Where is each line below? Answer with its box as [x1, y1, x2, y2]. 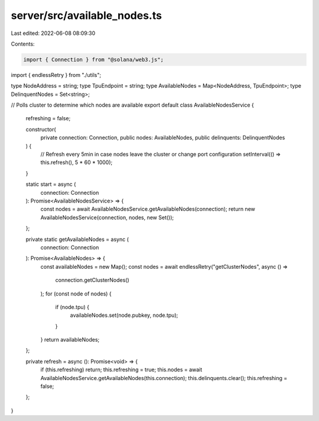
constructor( [25, 126, 56, 133]
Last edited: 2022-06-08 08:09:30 [11, 30, 96, 37]
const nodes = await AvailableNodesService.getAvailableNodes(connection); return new [40, 205, 255, 213]
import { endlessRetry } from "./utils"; [11, 71, 102, 78]
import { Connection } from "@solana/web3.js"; [23, 56, 164, 63]
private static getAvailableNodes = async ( [25, 236, 129, 243]
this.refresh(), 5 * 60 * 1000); [40, 159, 113, 166]
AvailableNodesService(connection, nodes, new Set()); [40, 214, 174, 221]
